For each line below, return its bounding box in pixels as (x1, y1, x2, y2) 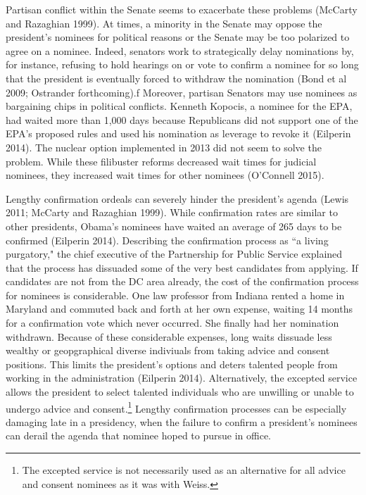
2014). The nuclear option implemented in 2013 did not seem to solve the (6, 139, 322, 154)
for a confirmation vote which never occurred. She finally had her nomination (6, 315, 339, 330)
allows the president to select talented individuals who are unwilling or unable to (6, 384, 354, 399)
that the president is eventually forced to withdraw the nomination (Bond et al (6, 70, 347, 85)
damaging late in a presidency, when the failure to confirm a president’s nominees (6, 414, 358, 429)
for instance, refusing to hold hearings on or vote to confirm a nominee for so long (6, 57, 359, 72)
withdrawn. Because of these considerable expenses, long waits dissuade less (6, 329, 332, 344)
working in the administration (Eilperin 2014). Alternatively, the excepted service (6, 370, 358, 385)
